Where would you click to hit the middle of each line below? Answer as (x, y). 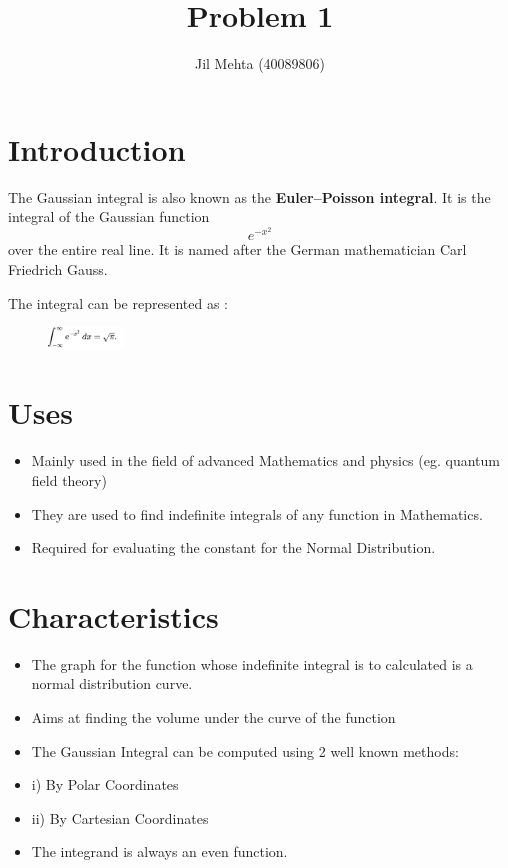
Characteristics (113, 615)
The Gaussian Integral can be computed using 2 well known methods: (245, 750)
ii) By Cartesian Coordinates (120, 817)
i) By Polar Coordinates (105, 784)
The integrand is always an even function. (159, 851)
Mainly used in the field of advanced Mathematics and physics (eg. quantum (265, 460)
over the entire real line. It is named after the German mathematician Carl (237, 249)
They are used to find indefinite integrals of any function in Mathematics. (257, 513)
